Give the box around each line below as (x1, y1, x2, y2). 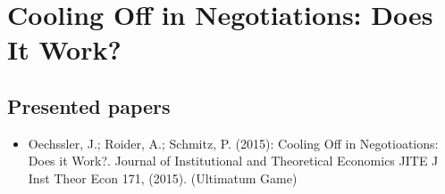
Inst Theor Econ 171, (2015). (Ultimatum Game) (28, 168, 298, 187)
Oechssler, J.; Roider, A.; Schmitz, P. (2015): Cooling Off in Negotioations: (28, 133, 439, 152)
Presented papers (7, 92, 171, 119)
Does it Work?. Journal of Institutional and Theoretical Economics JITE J (28, 151, 439, 170)
